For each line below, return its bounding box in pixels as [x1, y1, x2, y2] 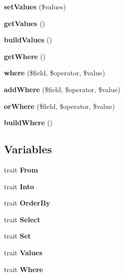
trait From [4, 164, 38, 174]
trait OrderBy [4, 198, 50, 208]
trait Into [4, 181, 34, 191]
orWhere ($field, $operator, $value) [4, 101, 115, 111]
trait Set [4, 231, 31, 241]
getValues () [4, 18, 45, 28]
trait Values [4, 247, 42, 257]
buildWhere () [4, 117, 53, 128]
